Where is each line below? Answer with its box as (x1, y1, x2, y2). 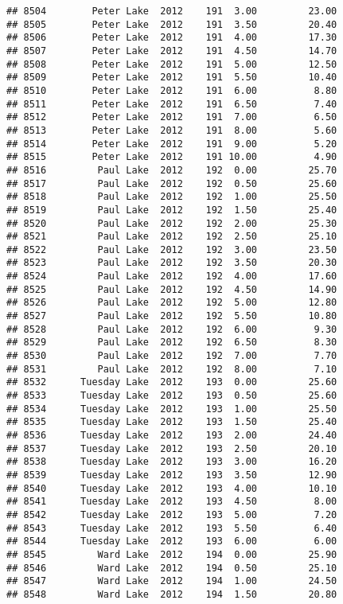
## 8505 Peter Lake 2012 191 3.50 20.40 (6, 18, 337, 30)
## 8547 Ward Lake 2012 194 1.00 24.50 (6, 575, 337, 587)
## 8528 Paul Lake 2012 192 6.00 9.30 (6, 323, 337, 335)
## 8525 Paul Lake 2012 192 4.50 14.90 (6, 283, 337, 295)
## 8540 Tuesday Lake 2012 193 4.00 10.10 (6, 482, 337, 494)
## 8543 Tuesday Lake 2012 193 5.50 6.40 (6, 522, 337, 534)
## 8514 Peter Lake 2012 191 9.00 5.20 (6, 138, 337, 150)
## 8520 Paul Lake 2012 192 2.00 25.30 (6, 217, 337, 229)
